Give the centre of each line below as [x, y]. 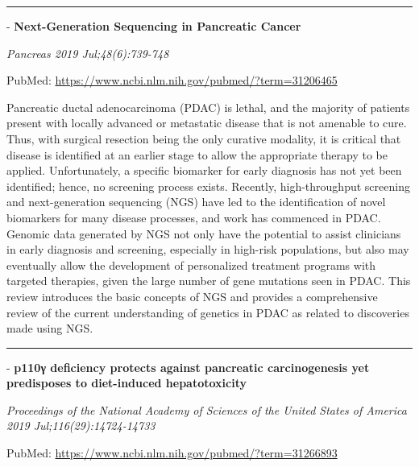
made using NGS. [50, 328]
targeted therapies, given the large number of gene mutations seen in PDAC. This [209, 281]
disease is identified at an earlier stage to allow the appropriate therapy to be [197, 154]
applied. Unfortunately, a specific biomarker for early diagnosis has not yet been [204, 170]
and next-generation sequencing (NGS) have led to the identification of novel [196, 202]
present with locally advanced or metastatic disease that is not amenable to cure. [207, 123]
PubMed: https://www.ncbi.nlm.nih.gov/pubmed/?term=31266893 [172, 453]
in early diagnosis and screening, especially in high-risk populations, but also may [208, 249]
